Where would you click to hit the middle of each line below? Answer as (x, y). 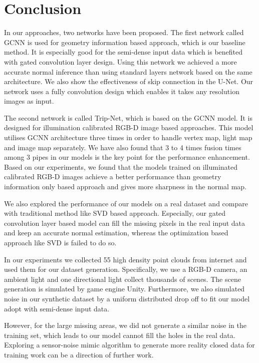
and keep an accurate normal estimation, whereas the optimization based (116, 233)
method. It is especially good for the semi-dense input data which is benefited (123, 52)
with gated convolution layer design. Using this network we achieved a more (120, 61)
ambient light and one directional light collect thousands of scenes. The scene (122, 279)
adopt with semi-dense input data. (57, 308)
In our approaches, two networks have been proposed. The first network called (124, 32)
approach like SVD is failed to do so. (60, 242)
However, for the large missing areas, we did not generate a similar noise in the (125, 325)
